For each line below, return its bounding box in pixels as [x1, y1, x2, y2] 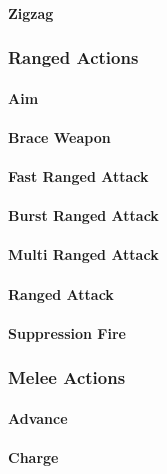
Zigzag [8, 2, 54, 23]
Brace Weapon [8, 126, 111, 147]
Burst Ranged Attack [8, 205, 159, 226]
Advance [8, 407, 68, 428]
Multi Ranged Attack [8, 244, 159, 265]
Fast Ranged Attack [8, 166, 149, 186]
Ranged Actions [8, 45, 139, 70]
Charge [8, 446, 59, 467]
